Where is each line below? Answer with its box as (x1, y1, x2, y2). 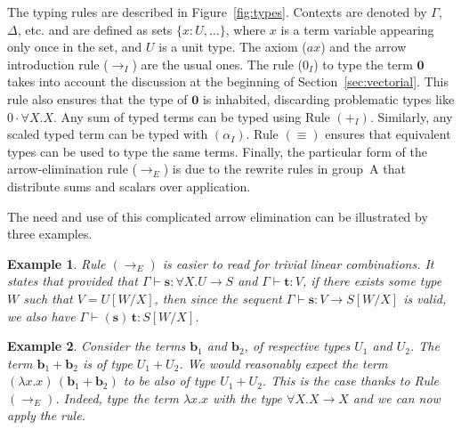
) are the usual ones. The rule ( (132, 54, 303, 73)
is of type (82, 353, 133, 372)
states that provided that (7, 272, 138, 290)
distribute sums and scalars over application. (7, 176, 251, 195)
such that (23, 288, 73, 307)
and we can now (352, 388, 441, 407)
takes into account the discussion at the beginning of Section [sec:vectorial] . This (7, 72, 449, 91)
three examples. (7, 224, 93, 243)
